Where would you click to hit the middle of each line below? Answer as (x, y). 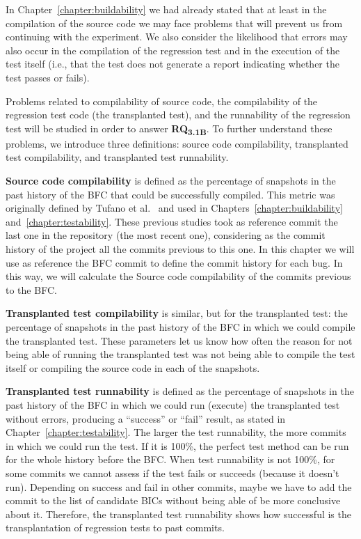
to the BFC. (31, 289)
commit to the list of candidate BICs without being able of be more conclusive (173, 500)
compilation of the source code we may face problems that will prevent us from (174, 23)
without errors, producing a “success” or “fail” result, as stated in (146, 418)
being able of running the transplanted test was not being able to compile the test (180, 354)
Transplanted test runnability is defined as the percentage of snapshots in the (180, 391)
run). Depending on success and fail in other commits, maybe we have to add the (179, 486)
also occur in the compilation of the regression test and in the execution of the (173, 50)
